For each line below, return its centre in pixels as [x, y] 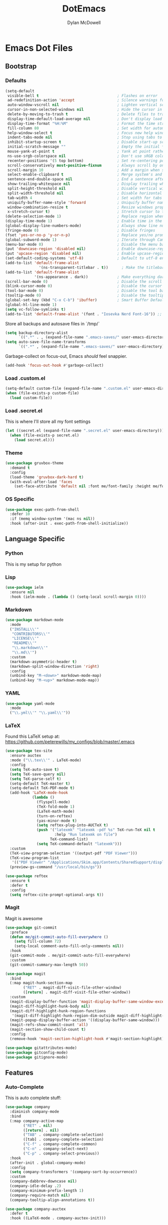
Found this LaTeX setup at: [32, 736]
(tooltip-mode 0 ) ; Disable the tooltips [86, 295]
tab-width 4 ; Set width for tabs [85, 198]
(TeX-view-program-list [34, 858]
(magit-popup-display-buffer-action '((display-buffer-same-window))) [85, 1020]
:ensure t [20, 881]
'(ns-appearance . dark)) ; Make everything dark [100, 277]
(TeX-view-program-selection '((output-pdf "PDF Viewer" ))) [73, 853]
